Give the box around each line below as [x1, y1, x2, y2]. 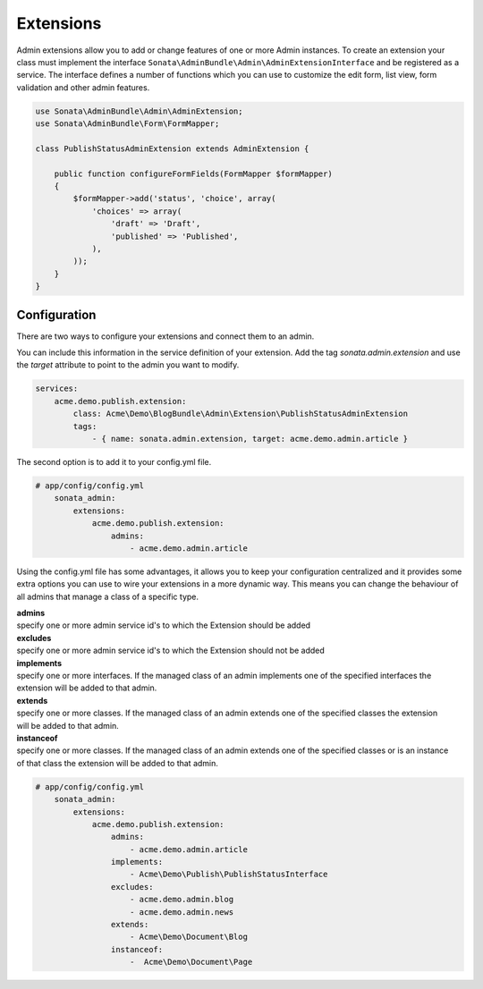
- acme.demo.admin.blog [130, 894, 234, 905]
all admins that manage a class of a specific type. [16, 591, 199, 602]
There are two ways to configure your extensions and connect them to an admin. [16, 331, 315, 342]
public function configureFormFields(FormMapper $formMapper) [54, 168, 333, 179]
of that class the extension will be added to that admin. [16, 757, 219, 768]
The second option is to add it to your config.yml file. [16, 456, 212, 467]
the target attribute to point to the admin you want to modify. [16, 359, 240, 370]
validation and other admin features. [16, 81, 150, 93]
